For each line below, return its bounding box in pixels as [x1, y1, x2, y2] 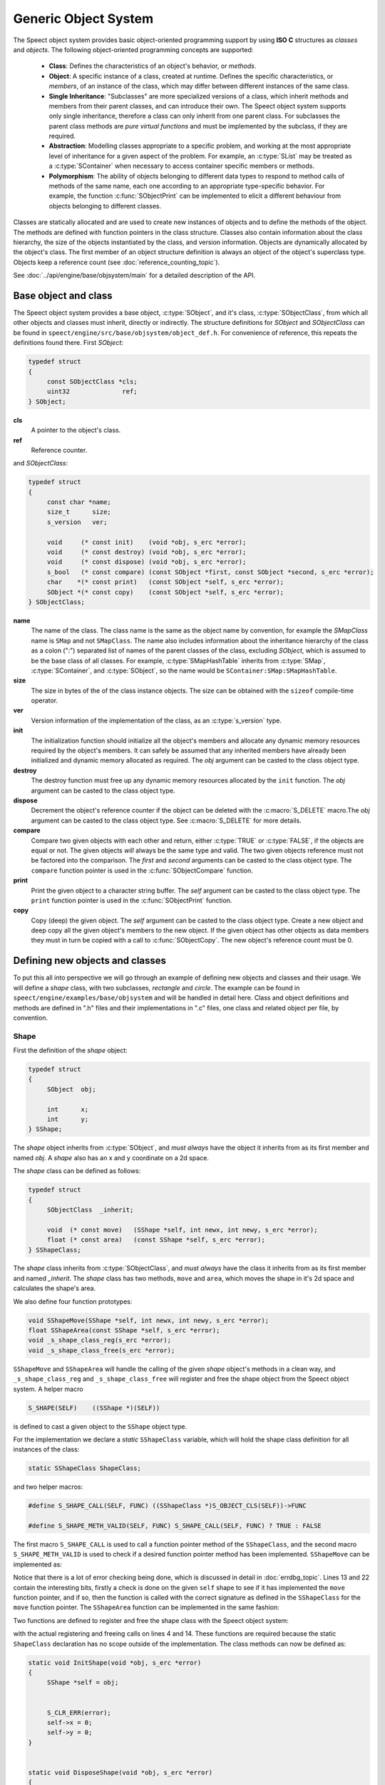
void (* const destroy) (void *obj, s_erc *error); [46, 548, 247, 556]
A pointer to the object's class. [31, 426, 121, 435]
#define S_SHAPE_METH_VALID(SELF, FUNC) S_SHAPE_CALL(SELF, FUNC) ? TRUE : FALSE [28, 1522, 322, 1530]
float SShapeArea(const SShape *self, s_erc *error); [28, 1327, 220, 1334]
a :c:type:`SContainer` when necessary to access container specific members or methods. [48, 161, 315, 171]
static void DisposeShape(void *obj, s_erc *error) [28, 1768, 213, 1776]
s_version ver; [46, 518, 108, 526]
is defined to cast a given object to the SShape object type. [13, 1422, 188, 1431]
